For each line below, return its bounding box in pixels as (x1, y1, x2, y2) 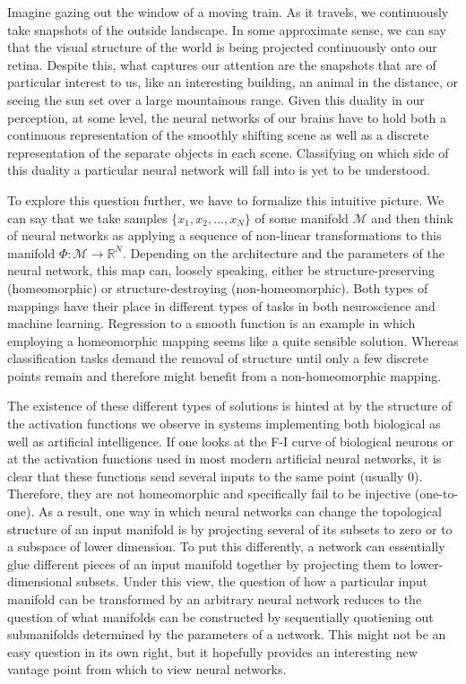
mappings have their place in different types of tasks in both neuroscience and (7, 296, 436, 315)
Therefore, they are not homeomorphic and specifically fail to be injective (7, 484, 411, 503)
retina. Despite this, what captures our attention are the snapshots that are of (7, 55, 436, 74)
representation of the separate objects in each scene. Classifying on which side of (7, 143, 449, 161)
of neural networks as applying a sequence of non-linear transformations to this (7, 226, 442, 245)
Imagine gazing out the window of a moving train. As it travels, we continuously (7, 3, 449, 21)
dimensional (7, 572, 73, 591)
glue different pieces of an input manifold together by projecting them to (7, 554, 407, 573)
